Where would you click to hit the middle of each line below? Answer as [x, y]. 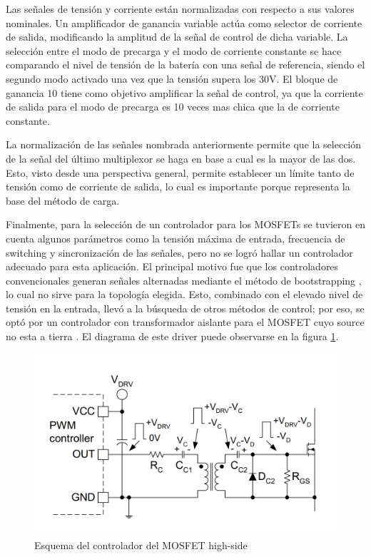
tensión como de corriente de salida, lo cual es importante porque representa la [178, 186]
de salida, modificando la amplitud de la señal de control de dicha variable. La [177, 37]
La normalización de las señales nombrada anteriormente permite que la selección [184, 144]
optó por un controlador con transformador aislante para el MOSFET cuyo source [185, 322]
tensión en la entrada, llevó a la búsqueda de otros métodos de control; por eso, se [185, 308]
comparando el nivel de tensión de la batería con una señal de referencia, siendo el [185, 65]
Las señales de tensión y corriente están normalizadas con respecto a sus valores [180, 9]
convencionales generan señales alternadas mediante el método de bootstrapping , [184, 280]
